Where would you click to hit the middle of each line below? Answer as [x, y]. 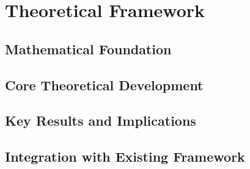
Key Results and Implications [101, 120]
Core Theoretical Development [104, 84]
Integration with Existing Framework [125, 156]
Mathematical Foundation [88, 49]
